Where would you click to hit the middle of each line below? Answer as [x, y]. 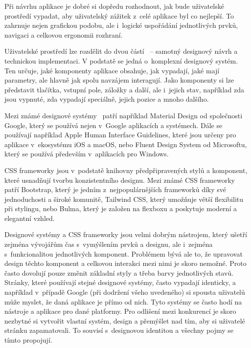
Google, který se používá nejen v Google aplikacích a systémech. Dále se [114, 125]
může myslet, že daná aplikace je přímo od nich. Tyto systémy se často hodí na [123, 301]
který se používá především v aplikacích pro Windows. [87, 154]
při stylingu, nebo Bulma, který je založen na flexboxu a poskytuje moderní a [121, 208]
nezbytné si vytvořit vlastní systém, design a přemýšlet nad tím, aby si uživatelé [125, 320]
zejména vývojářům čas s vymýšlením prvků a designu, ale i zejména [109, 244]
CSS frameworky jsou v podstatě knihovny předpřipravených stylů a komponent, [126, 170]
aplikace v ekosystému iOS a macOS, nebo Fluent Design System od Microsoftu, [126, 144]
